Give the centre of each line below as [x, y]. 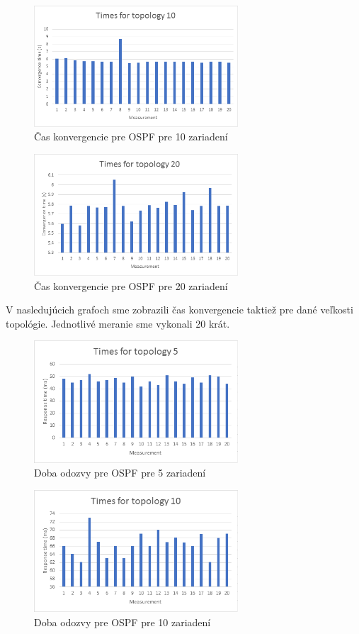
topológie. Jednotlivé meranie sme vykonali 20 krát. [118, 323]
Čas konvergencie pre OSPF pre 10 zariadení [131, 137]
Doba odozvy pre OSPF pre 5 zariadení [120, 473]
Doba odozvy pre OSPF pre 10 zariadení [122, 622]
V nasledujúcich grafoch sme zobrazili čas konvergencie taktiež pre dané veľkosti [179, 310]
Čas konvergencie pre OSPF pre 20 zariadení [131, 285]
